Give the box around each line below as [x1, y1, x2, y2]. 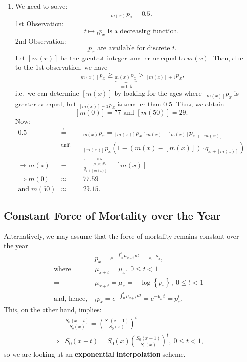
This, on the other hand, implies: [4, 304, 102, 314]
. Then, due [208, 52, 243, 62]
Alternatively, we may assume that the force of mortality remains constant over [4, 231, 239, 241]
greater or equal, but [15, 98, 77, 108]
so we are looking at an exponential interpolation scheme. [4, 349, 186, 359]
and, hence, [53, 295, 87, 302]
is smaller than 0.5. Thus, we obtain [117, 98, 224, 108]
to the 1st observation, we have [15, 62, 108, 72]
